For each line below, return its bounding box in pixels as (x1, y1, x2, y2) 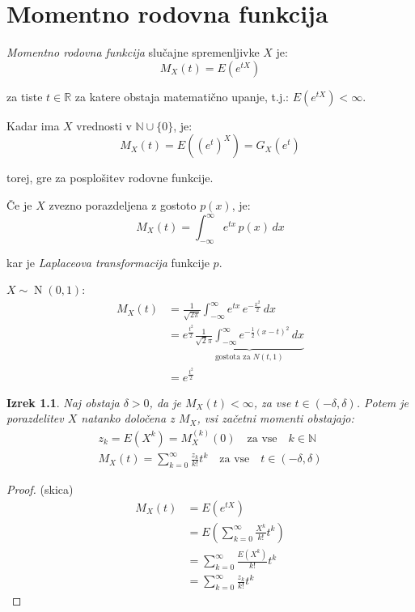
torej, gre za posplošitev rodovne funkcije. (6, 169, 214, 186)
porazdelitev (6, 410, 64, 427)
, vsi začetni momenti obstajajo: (197, 410, 354, 427)
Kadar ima (6, 117, 60, 134)
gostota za (214, 352, 251, 361)
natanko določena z (81, 410, 175, 427)
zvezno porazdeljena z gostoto (49, 196, 197, 213)
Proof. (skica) (6, 481, 74, 498)
